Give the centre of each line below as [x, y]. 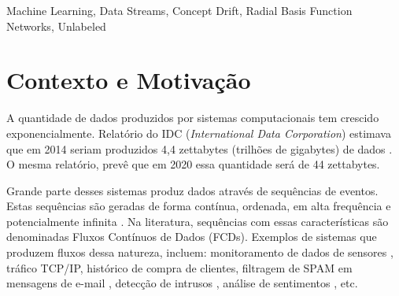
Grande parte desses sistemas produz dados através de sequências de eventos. [192, 190]
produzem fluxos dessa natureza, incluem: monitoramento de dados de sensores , [200, 252]
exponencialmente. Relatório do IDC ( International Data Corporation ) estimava [199, 133]
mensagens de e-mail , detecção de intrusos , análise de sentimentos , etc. [182, 283]
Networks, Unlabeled [56, 26]
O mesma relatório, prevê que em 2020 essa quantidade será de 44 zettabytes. [193, 164]
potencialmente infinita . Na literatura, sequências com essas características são [198, 221]
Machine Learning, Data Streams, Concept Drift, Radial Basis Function [179, 10]
